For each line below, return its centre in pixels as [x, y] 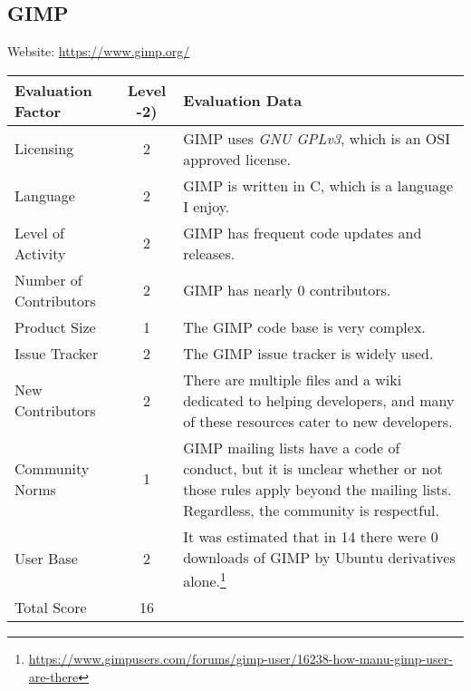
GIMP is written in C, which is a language [318, 185]
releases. [209, 253]
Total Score [51, 608]
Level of [39, 232]
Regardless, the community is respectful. [312, 510]
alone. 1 [205, 579]
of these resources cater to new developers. [318, 421]
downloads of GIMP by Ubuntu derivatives [319, 557]
